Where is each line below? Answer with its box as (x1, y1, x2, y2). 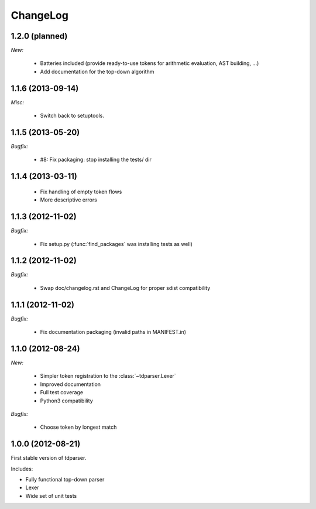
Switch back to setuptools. (40, 112, 105, 119)
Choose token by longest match (40, 423, 117, 431)
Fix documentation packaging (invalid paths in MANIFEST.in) (40, 329, 187, 336)
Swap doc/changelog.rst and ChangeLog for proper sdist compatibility (40, 284, 211, 291)
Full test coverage (40, 389, 84, 396)
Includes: (11, 465, 33, 472)
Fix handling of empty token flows (40, 188, 122, 195)
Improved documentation (40, 381, 101, 388)
